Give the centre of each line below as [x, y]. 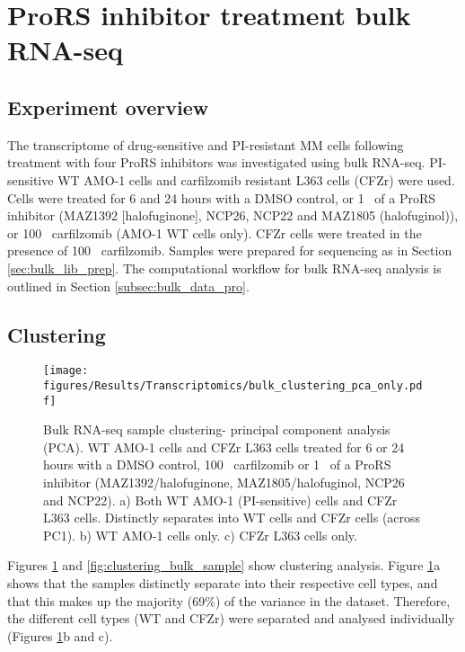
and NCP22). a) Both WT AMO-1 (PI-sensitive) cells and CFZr [220, 500]
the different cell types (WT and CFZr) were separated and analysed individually [231, 618]
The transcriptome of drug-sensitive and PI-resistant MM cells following [206, 144]
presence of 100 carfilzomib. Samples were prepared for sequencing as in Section [230, 250]
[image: [66, 371]
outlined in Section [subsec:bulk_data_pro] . [128, 286]
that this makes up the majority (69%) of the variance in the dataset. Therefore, [229, 600]
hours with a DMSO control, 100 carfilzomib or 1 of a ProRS [217, 464]
